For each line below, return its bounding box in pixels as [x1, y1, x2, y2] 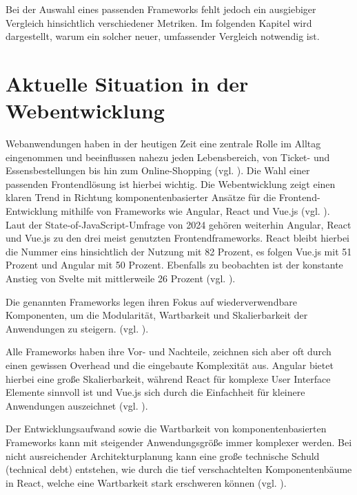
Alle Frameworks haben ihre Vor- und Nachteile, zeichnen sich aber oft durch [6, 344, 331, 359]
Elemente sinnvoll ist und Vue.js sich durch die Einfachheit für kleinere [6, 385, 305, 399]
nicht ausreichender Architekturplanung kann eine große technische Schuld [6, 448, 320, 463]
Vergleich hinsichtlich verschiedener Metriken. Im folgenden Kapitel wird [6, 15, 312, 30]
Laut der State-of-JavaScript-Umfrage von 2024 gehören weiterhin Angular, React [6, 217, 351, 231]
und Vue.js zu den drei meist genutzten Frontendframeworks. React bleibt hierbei [6, 231, 349, 245]
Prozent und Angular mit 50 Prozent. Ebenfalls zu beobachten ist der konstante [6, 257, 343, 272]
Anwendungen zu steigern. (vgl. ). [6, 321, 149, 335]
